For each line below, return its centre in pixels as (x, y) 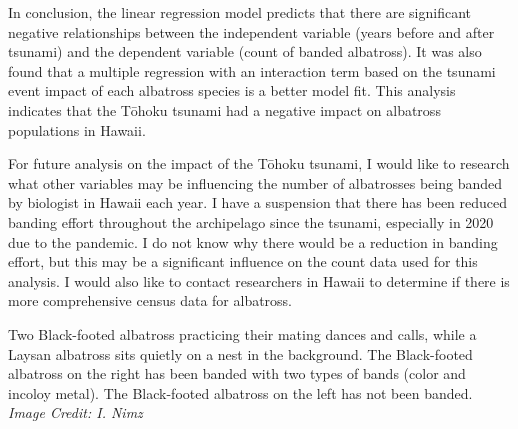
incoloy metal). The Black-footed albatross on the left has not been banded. (240, 392)
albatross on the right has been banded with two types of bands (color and (237, 373)
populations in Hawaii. (77, 129)
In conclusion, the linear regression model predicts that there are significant (240, 12)
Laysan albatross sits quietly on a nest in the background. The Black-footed (240, 353)
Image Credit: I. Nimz (75, 412)
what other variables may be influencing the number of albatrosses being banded (255, 182)
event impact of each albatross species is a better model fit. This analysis (232, 90)
